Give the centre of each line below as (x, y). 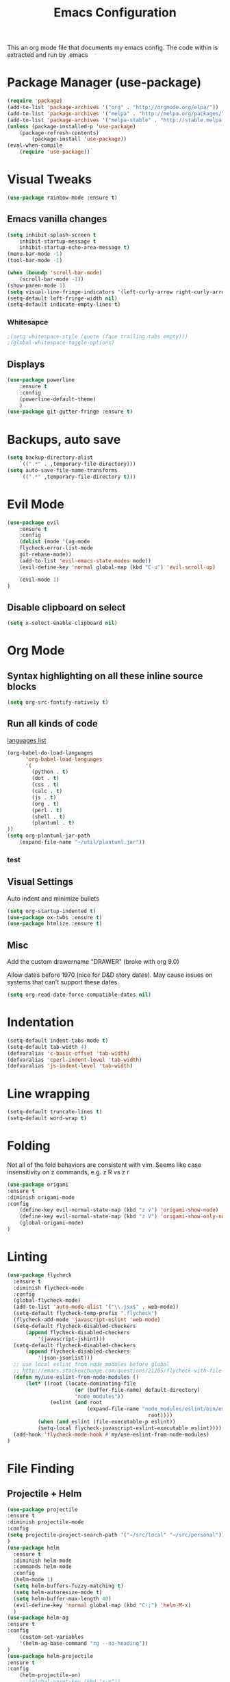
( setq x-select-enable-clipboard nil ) (62, 623)
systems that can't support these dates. (63, 982)
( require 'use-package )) (55, 152)
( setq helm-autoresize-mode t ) (58, 1592)
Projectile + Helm (44, 1494)
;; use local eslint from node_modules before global (91, 1364)
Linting (27, 1257)
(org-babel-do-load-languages (50, 753)
